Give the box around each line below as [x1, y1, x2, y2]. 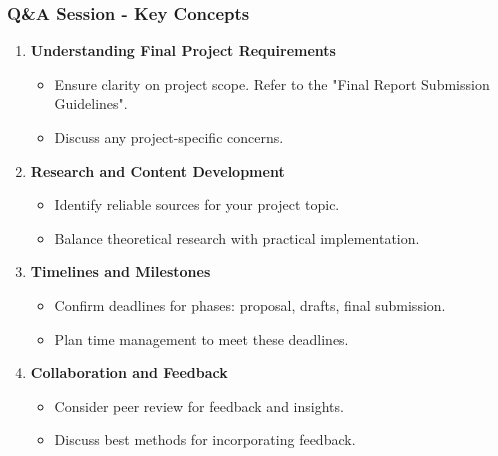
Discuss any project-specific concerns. [54, 127, 284, 147]
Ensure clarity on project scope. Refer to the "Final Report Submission [54, 73, 490, 94]
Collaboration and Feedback [30, 362, 228, 383]
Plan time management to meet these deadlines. [54, 328, 349, 349]
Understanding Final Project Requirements [30, 40, 336, 61]
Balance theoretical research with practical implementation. [54, 227, 420, 248]
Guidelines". [54, 93, 128, 114]
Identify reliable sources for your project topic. [54, 194, 340, 215]
